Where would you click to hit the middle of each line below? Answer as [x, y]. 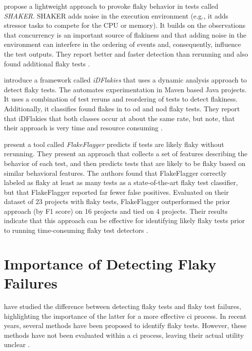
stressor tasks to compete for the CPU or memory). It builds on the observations [125, 25]
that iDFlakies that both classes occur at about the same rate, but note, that [119, 118]
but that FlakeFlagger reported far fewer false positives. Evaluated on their [116, 192]
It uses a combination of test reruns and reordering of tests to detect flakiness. [121, 99]
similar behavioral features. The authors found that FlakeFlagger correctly [115, 173]
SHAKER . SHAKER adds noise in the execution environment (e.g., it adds [116, 15]
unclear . [17, 344]
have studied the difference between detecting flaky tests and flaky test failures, [123, 306]
